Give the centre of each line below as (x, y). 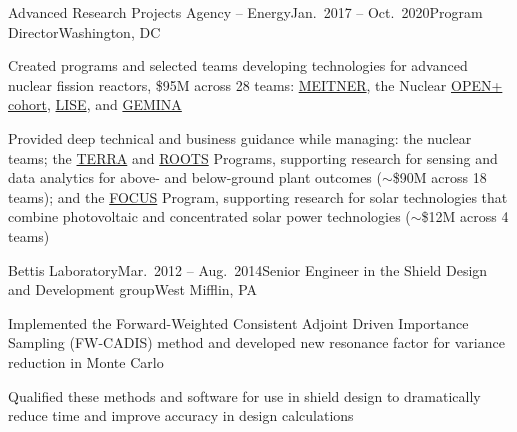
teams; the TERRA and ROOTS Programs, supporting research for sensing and (253, 157)
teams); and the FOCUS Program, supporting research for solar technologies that (258, 196)
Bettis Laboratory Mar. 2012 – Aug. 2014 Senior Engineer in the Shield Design (248, 269)
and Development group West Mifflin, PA (133, 289)
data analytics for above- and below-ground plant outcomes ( (195, 177)
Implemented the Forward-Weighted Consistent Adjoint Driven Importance (238, 322)
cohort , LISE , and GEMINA (95, 104)
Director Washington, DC (84, 31)
